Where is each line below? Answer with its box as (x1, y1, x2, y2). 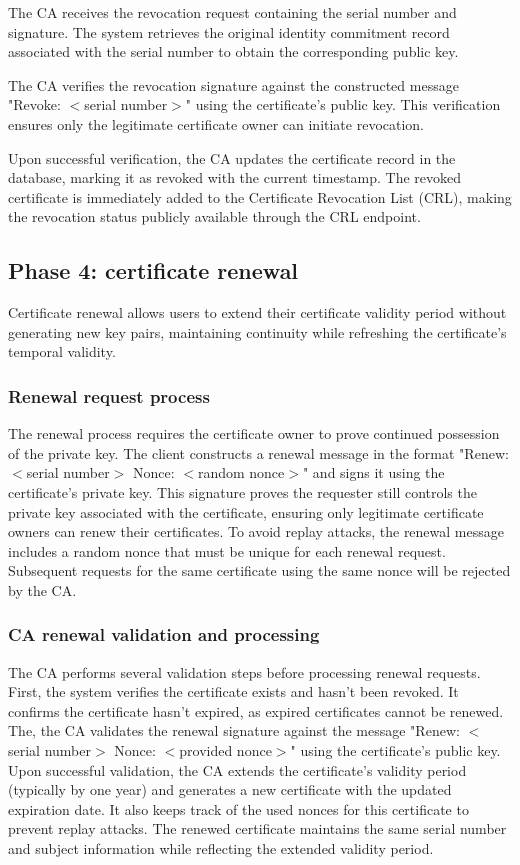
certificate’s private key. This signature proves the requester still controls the (8, 481, 477, 502)
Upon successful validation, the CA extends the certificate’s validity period (8, 759, 467, 780)
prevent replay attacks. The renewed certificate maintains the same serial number (8, 818, 507, 839)
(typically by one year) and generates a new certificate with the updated (8, 779, 452, 800)
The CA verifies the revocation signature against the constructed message (8, 74, 459, 95)
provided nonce (179, 740, 272, 761)
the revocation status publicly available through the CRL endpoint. (8, 206, 421, 227)
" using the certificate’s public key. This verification (185, 94, 501, 115)
